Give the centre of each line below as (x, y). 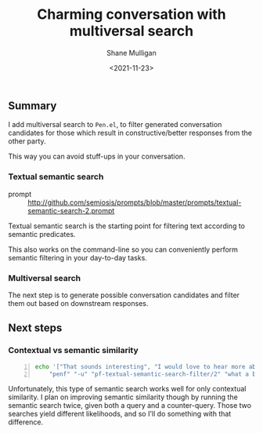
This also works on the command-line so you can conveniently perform (123, 249)
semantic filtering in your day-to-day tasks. (77, 257)
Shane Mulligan (131, 53)
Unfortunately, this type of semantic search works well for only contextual (127, 389)
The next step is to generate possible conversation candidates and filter (124, 295)
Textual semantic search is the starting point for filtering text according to (126, 226)
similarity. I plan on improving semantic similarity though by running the (123, 397)
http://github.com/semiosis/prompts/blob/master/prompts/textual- (135, 202)
